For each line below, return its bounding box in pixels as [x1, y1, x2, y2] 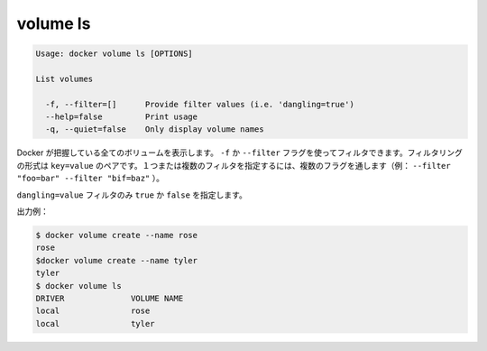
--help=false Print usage [45, 112, 198, 122]
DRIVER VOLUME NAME [35, 293, 184, 303]
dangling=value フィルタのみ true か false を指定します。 [16, 189, 247, 200]
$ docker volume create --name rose [35, 230, 198, 241]
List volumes [35, 73, 94, 84]
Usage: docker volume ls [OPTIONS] [35, 49, 193, 59]
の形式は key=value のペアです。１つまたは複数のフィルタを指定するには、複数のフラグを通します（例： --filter [16, 160, 451, 171]
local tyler [35, 319, 155, 328]
